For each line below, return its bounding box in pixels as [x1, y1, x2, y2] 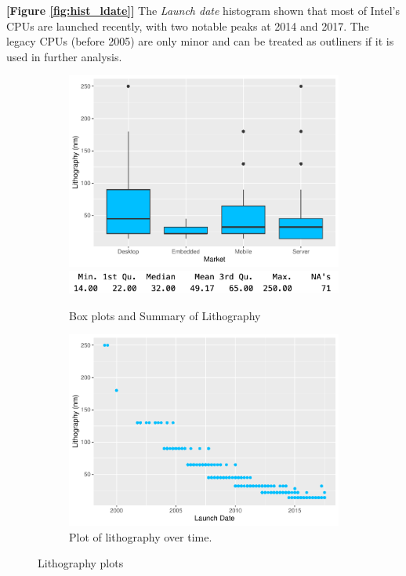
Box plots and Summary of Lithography [69, 307, 261, 323]
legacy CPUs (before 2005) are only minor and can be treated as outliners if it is [6, 33, 394, 49]
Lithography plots [38, 555, 124, 571]
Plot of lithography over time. [69, 528, 212, 545]
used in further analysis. [6, 48, 122, 64]
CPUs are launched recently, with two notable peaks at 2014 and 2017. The [6, 17, 369, 34]
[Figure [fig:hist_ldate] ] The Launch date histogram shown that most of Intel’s [6, 2, 400, 18]
